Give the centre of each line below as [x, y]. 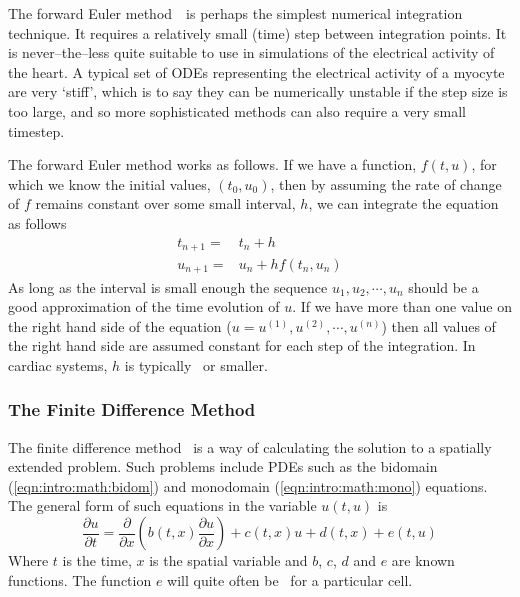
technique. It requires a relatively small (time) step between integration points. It [257, 32]
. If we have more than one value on [402, 306]
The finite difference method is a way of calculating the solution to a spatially [250, 446]
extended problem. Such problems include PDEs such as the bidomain [223, 466]
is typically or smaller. [196, 364]
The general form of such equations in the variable [162, 505]
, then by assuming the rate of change [386, 183]
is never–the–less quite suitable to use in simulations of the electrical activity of [251, 52]
